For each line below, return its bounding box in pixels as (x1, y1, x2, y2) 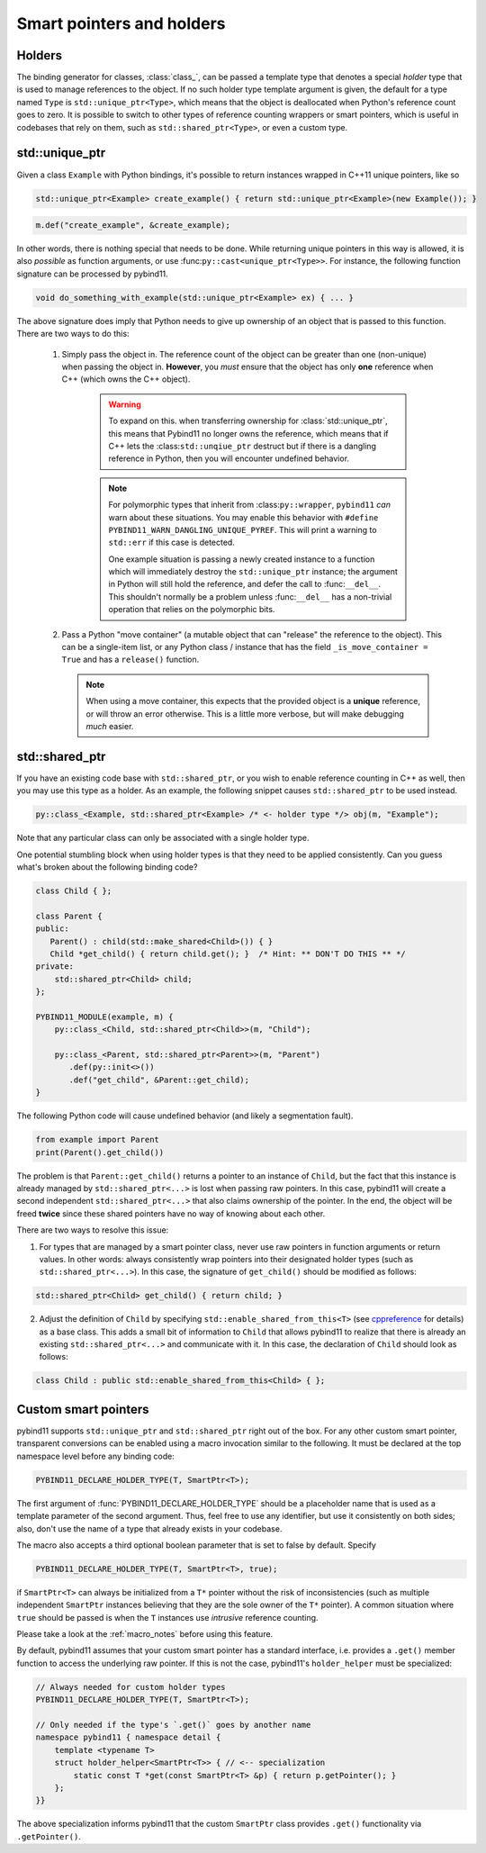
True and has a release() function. (61, 654, 200, 665)
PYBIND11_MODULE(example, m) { (35, 1011, 175, 1022)
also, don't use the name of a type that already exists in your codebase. (16, 1523, 283, 1534)
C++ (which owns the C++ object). (61, 374, 191, 384)
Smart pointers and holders (16, 14, 226, 33)
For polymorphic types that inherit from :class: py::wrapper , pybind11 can (108, 500, 391, 511)
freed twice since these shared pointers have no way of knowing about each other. (16, 1207, 326, 1219)
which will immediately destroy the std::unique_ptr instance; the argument (108, 566, 398, 577)
